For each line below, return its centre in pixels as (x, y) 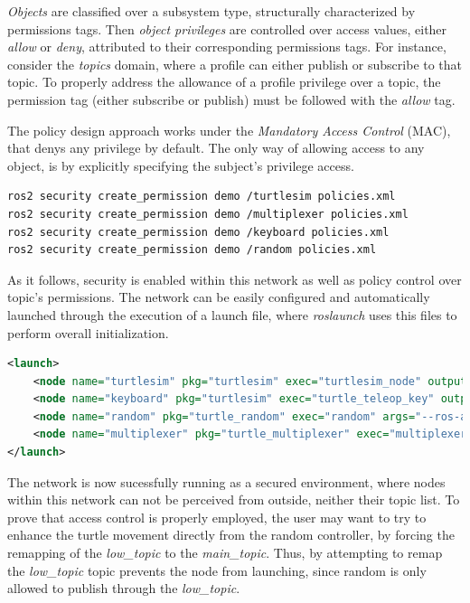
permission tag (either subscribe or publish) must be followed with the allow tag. (231, 99)
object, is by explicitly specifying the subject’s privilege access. (181, 165)
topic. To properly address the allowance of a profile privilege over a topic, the (224, 82)
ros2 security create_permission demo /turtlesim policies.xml (202, 197)
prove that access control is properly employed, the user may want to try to (217, 517)
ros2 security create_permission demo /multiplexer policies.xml (208, 214)
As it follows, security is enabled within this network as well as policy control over (235, 279)
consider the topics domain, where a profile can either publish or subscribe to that (235, 64)
